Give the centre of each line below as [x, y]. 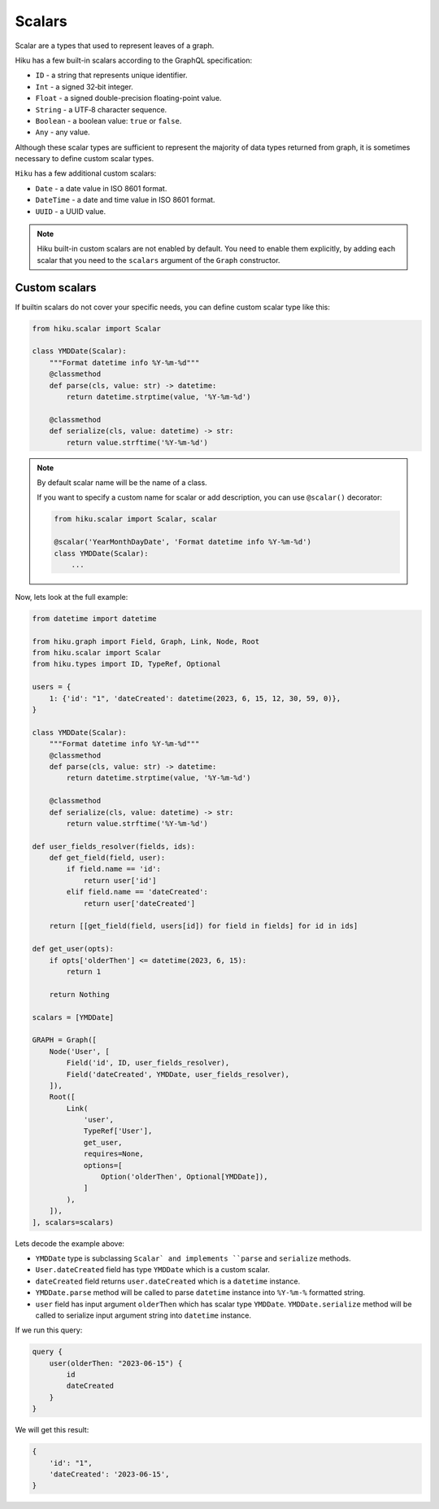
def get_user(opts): [73, 949]
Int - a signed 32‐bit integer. [84, 86]
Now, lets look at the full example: [72, 597]
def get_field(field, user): [107, 858]
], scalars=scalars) [73, 1222]
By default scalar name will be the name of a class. [122, 482]
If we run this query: [49, 1330]
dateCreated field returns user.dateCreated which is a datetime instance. [168, 1281]
